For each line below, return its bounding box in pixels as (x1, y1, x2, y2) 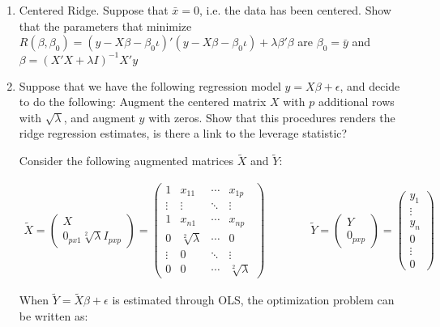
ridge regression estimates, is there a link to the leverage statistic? (19, 125, 348, 142)
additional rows (318, 93, 395, 110)
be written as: (19, 307, 88, 324)
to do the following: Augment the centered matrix (19, 93, 267, 110)
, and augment (63, 108, 135, 125)
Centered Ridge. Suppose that (19, 2, 169, 18)
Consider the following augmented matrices (19, 152, 234, 169)
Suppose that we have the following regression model (19, 77, 281, 94)
